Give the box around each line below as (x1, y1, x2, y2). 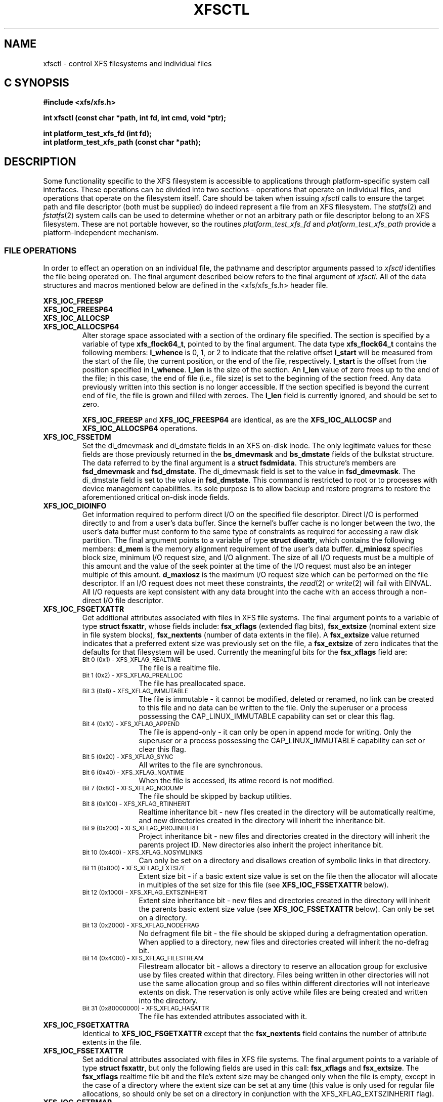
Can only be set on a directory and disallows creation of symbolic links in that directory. (139, 856, 430, 865)
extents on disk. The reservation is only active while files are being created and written (139, 988, 428, 997)
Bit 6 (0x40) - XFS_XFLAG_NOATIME (82, 769, 184, 777)
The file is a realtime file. (139, 663, 220, 672)
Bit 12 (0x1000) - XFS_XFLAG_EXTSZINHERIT (82, 889, 208, 897)
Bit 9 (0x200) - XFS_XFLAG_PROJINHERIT (82, 825, 200, 832)
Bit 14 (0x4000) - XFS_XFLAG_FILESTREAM (82, 955, 204, 962)
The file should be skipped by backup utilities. (139, 792, 292, 801)
